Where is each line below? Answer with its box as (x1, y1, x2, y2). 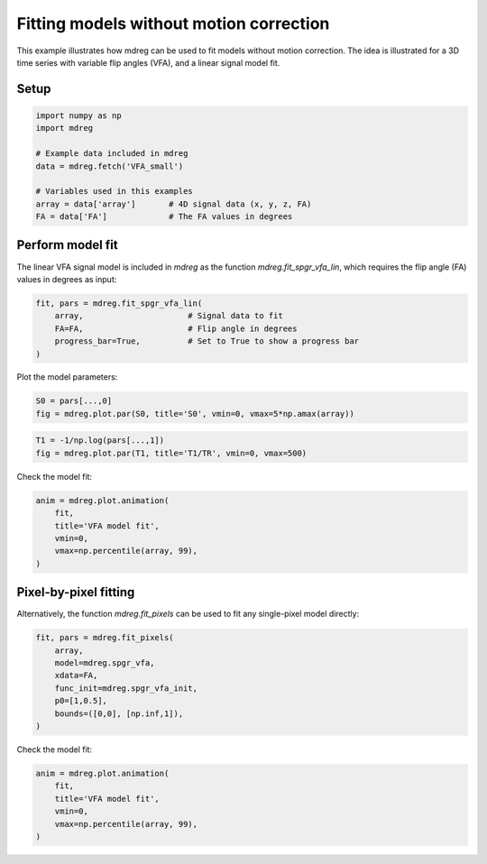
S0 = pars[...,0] (35, 396, 113, 406)
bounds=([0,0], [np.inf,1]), (54, 708, 184, 719)
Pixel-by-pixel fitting (16, 584, 135, 600)
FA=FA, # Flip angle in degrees (54, 323, 298, 334)
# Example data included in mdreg (35, 149, 188, 159)
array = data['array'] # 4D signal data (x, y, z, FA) (35, 198, 312, 209)
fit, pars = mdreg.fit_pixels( (35, 632, 175, 643)
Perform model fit (16, 237, 118, 253)
